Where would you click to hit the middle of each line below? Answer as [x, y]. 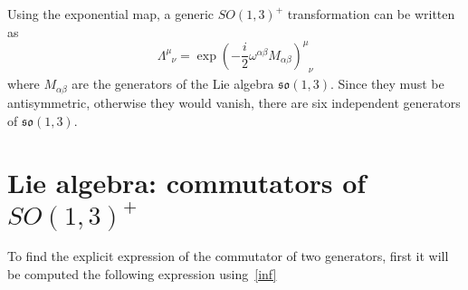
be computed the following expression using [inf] [142, 273]
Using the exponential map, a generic [111, 14]
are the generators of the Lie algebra [173, 84]
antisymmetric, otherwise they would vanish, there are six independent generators [234, 102]
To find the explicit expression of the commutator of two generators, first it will [228, 256]
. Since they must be [387, 84]
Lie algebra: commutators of [187, 183]
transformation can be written [371, 14]
